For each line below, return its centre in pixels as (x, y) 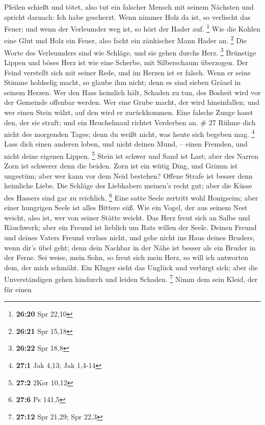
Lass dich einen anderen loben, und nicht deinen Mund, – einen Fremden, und (126, 144)
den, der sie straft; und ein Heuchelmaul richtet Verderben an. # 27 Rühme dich (130, 122)
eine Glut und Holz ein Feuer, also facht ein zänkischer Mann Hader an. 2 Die (125, 40)
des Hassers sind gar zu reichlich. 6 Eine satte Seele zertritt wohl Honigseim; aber (131, 196)
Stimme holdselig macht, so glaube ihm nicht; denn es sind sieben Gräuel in (123, 82)
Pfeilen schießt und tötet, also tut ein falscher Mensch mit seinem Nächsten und (129, 7)
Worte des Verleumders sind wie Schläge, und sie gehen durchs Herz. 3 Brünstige (130, 51)
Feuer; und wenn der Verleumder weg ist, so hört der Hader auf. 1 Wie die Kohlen (132, 28)
